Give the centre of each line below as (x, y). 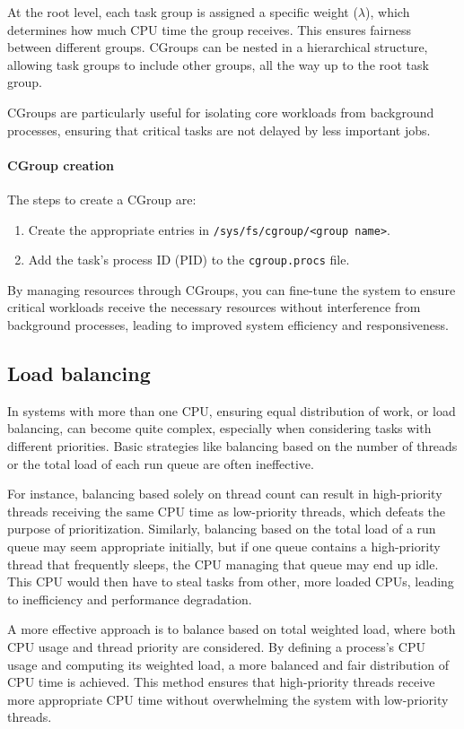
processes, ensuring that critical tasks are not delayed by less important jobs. (219, 130)
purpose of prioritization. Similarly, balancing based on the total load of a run (222, 529)
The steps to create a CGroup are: (102, 199)
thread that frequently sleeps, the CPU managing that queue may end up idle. (223, 564)
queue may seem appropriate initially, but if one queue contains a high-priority (224, 546)
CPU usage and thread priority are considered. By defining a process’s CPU (216, 646)
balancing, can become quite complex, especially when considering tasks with (219, 428)
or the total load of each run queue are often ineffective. (161, 463)
